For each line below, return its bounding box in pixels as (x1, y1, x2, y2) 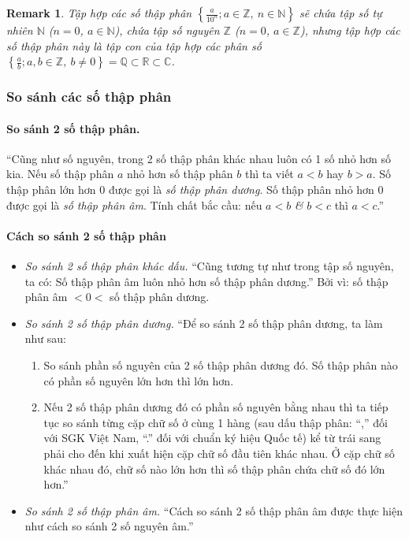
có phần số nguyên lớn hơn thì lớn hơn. (43, 372, 234, 388)
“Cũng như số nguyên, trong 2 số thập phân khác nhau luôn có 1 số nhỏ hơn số (6, 150, 392, 166)
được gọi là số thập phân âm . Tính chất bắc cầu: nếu (6, 196, 262, 213)
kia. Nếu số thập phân (6, 165, 114, 182)
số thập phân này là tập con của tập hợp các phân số (6, 37, 262, 54)
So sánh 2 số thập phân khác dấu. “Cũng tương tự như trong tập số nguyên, (24, 258, 394, 273)
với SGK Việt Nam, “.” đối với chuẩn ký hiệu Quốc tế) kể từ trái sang (43, 429, 381, 446)
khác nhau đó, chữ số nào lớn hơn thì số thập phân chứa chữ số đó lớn (43, 460, 385, 477)
